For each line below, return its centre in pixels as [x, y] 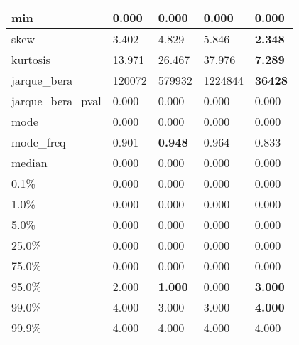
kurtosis [31, 59]
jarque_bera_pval [56, 101]
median [29, 163]
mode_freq [39, 142]
